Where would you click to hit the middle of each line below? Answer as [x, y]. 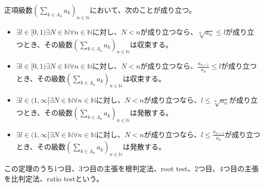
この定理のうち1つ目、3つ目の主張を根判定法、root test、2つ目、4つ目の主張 [131, 168]
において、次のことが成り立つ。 [143, 10]
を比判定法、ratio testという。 [54, 178]
